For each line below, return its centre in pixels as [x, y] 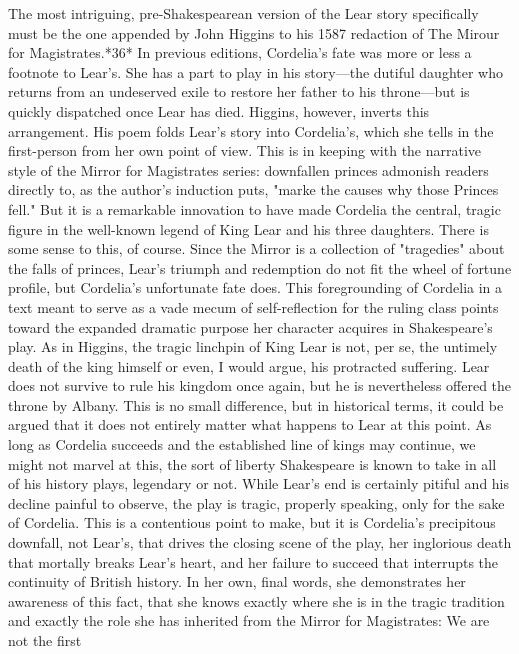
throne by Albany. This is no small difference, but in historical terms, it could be [256, 404]
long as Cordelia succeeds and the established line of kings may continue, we [242, 444]
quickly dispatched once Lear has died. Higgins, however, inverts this [219, 110]
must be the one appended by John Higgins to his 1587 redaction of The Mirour [254, 32]
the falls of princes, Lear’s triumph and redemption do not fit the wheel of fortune [260, 267]
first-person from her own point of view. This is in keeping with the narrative [245, 150]
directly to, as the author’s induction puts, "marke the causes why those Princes [253, 189]
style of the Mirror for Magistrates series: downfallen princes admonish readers [248, 169]
